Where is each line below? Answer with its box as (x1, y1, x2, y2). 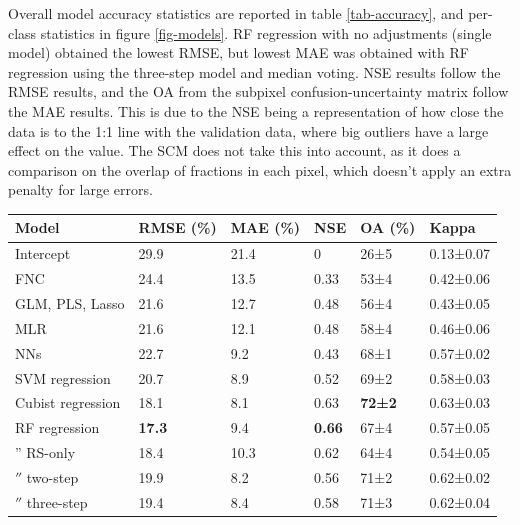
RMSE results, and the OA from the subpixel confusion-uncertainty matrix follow (8, 81, 509, 102)
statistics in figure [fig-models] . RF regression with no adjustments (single (40, 22, 492, 43)
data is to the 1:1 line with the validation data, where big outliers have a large (8, 120, 489, 141)
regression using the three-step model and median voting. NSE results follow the (8, 61, 501, 82)
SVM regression (15, 367, 111, 388)
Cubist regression (15, 392, 121, 413)
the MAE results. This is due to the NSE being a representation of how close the (8, 100, 504, 121)
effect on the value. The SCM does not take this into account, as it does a (8, 140, 461, 161)
